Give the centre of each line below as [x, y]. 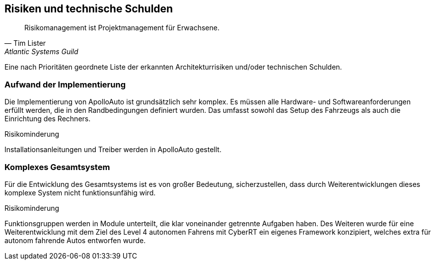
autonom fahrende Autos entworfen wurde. [75, 240]
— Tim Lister [25, 43]
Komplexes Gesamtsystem [57, 167]
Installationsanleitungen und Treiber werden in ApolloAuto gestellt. [113, 150]
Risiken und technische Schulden [89, 9]
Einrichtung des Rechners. [48, 119]
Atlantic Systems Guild [41, 52]
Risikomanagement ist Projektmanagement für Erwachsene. [122, 28]
